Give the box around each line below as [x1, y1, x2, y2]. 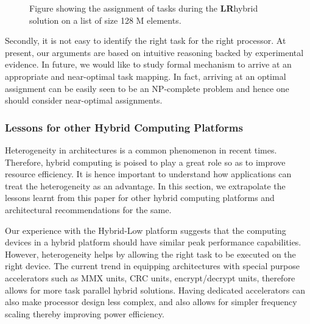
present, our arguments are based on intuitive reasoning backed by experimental [5, 46, 304, 58]
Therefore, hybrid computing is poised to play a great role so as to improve [5, 155, 286, 168]
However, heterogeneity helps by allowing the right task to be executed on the [5, 247, 296, 260]
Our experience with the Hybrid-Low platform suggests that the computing [5, 224, 286, 236]
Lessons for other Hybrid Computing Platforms [5, 119, 243, 135]
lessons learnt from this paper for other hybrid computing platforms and [5, 191, 275, 204]
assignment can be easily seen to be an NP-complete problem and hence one [5, 82, 289, 94]
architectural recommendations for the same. [5, 203, 172, 216]
